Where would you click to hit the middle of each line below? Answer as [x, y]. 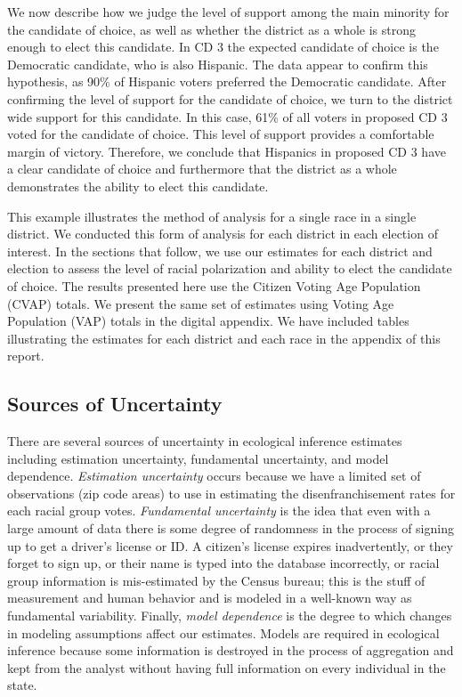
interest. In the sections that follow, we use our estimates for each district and [220, 251]
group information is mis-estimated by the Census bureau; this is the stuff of [216, 580]
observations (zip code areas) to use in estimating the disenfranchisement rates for [231, 493]
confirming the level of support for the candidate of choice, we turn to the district [230, 98]
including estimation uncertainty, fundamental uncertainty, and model [198, 458]
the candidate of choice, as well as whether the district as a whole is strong [212, 29]
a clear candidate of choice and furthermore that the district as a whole [202, 169]
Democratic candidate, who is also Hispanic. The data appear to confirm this [218, 64]
